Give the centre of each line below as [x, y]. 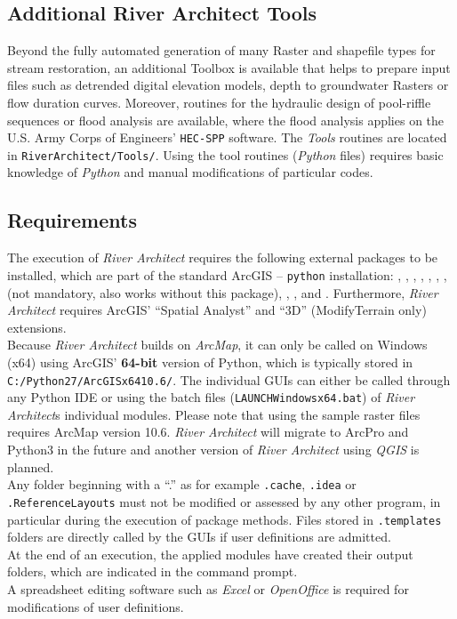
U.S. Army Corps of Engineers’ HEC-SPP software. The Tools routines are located [227, 137]
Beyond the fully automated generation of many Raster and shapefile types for [221, 50]
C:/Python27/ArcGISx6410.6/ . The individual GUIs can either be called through [229, 379]
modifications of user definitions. [96, 606]
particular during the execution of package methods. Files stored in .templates [224, 519]
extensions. [37, 327]
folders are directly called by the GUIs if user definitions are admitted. [199, 537]
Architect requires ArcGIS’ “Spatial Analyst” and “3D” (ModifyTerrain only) [217, 310]
